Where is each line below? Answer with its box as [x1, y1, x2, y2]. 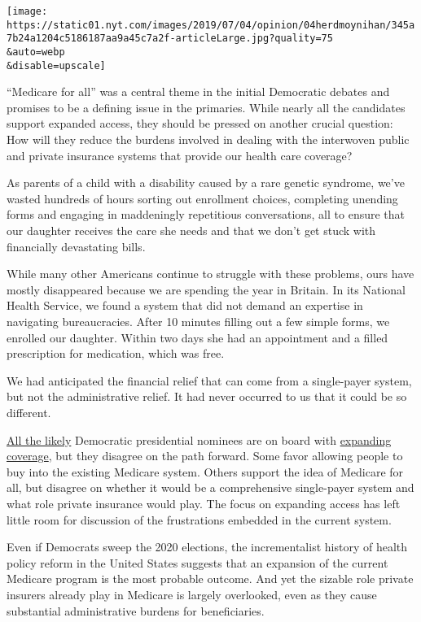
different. [7, 403, 51, 420]
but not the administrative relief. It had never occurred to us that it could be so [7, 388, 407, 405]
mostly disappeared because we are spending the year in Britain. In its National [7, 281, 406, 298]
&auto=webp [7, 46, 65, 58]
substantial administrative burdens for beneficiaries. [7, 602, 265, 619]
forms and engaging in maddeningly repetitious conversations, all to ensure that [7, 206, 406, 223]
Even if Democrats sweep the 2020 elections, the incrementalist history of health [7, 538, 408, 555]
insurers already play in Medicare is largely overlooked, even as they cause [7, 585, 377, 602]
